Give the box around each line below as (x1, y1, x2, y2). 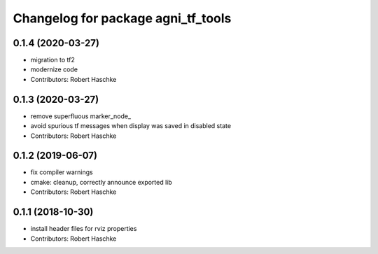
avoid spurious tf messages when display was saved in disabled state (30, 122, 231, 130)
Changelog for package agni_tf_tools (13, 10, 232, 26)
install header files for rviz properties (30, 225, 137, 233)
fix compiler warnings (30, 168, 94, 176)
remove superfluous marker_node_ (30, 112, 132, 120)
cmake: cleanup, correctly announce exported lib (30, 178, 173, 186)
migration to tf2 (30, 56, 75, 64)
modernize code (30, 65, 78, 73)
